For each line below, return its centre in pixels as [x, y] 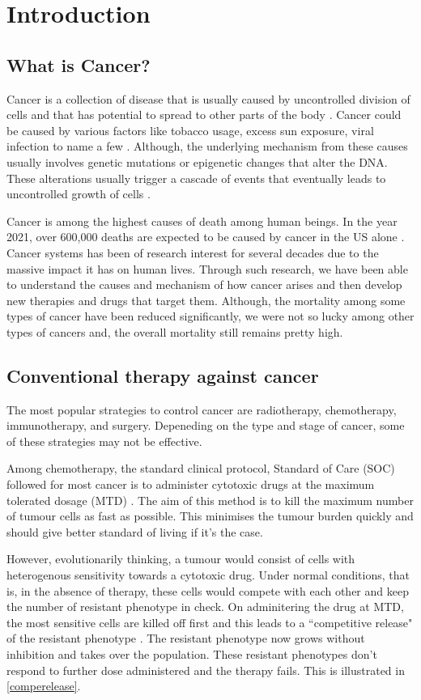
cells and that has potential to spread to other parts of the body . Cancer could [204, 115]
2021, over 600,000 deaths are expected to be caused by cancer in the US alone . [206, 237]
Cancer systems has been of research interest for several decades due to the [193, 252]
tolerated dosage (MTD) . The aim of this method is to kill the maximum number [210, 500]
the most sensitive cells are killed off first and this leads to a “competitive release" [210, 622]
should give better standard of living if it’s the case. [135, 531]
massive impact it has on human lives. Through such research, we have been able [207, 268]
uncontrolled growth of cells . [79, 194]
